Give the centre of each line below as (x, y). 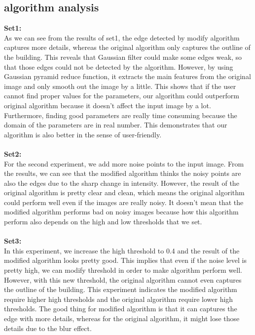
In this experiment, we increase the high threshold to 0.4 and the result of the (122, 250)
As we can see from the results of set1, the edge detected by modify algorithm (122, 37)
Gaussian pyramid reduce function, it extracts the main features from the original (127, 76)
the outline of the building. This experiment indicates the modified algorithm (121, 289)
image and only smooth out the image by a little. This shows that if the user (120, 86)
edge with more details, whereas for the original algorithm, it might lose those (122, 318)
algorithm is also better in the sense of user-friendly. (83, 134)
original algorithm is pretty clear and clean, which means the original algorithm (124, 192)
